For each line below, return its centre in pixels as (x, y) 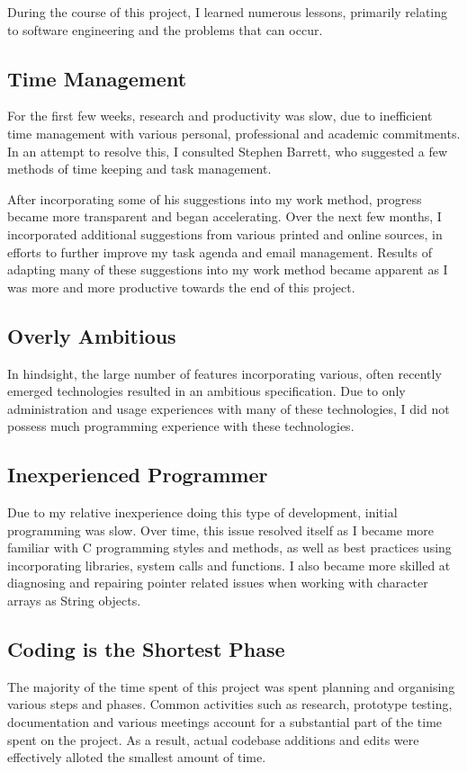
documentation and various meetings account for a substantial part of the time (225, 722)
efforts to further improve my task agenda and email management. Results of (220, 251)
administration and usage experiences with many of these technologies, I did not (229, 408)
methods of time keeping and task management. (139, 169)
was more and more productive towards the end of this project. (181, 287)
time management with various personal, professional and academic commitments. (234, 133)
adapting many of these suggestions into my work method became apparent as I (228, 269)
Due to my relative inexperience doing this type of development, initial (202, 512)
